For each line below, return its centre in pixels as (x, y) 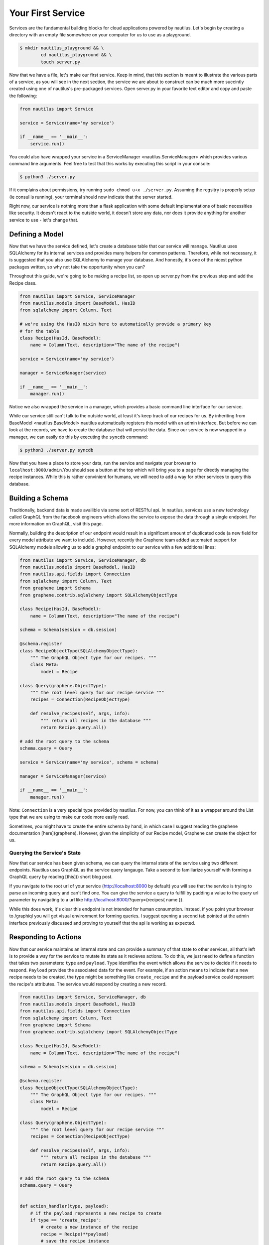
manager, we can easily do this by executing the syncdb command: (79, 437)
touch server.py (61, 62)
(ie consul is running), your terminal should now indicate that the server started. (91, 197)
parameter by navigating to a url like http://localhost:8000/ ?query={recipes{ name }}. (96, 900)
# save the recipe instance (75, 1241)
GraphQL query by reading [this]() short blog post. (61, 877)
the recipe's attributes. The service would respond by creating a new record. (88, 984)
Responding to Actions (45, 937)
